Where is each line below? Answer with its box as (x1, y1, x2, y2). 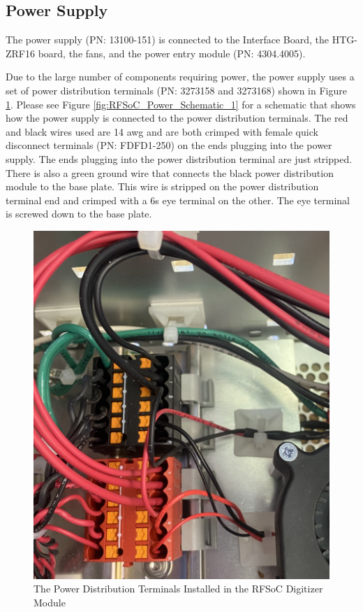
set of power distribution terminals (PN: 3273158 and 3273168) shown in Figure (6, 83, 347, 97)
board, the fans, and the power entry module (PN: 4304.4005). (38, 45, 306, 60)
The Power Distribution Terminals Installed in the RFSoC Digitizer (34, 581, 323, 596)
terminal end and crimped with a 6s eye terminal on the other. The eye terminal (6, 192, 350, 207)
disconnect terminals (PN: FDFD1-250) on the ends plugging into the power (6, 138, 332, 152)
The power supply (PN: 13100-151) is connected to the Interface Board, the (6, 32, 329, 47)
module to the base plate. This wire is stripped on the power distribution (6, 179, 319, 194)
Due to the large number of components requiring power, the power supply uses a (6, 69, 355, 84)
